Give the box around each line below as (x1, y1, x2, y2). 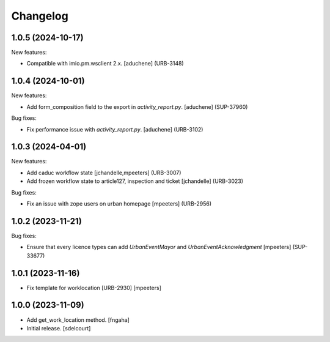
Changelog (11, 9, 68, 23)
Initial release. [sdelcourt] (26, 324, 91, 332)
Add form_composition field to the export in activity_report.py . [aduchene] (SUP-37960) (26, 103, 248, 110)
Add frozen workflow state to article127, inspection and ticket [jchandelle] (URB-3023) (26, 177, 244, 185)
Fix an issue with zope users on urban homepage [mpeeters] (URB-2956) (26, 200, 212, 207)
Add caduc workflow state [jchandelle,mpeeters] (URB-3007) (26, 169, 182, 176)
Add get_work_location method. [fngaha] (26, 316, 130, 324)
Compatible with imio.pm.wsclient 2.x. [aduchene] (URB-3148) (26, 60, 184, 67)
